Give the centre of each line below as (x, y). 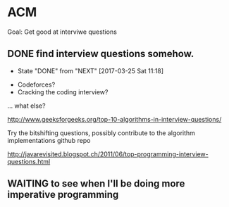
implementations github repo (49, 140)
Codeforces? (36, 84)
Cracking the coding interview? (63, 92)
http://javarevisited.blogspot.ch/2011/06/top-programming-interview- (108, 154)
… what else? (26, 106)
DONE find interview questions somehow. (101, 54)
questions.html (29, 161)
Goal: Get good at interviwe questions (62, 32)
